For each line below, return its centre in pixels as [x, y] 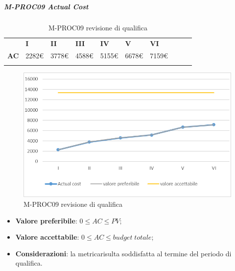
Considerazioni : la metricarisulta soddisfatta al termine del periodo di [123, 253]
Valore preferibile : [46, 220]
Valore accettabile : [47, 237]
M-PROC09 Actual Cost [46, 6]
